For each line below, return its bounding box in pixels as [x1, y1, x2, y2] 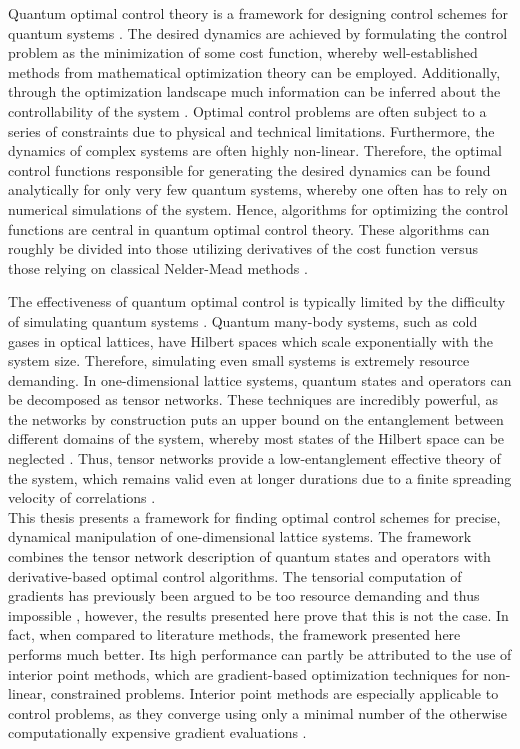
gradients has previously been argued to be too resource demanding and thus [8, 585, 480, 606]
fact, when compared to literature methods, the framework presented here [8, 624, 461, 645]
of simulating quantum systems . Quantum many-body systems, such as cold [8, 310, 478, 331]
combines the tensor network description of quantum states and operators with [8, 546, 491, 567]
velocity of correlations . [8, 487, 156, 508]
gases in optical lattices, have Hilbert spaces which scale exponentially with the [8, 330, 494, 351]
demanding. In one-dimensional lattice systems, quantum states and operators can [8, 369, 512, 390]
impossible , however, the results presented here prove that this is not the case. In [8, 604, 509, 625]
